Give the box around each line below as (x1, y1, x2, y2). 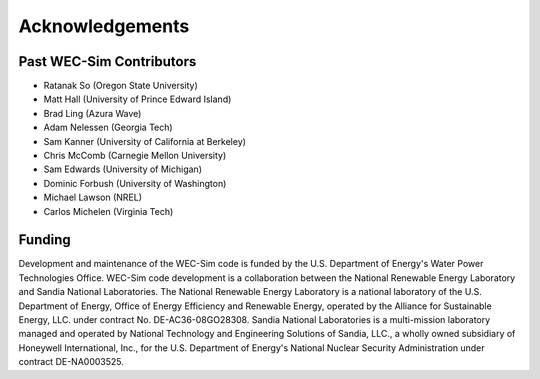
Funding (18, 231, 72, 249)
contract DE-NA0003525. (18, 356, 125, 368)
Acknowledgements (18, 15, 190, 37)
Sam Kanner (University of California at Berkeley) (43, 135, 247, 147)
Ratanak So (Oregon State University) (43, 80, 199, 92)
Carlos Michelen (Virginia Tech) (43, 205, 174, 217)
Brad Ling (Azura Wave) (43, 107, 142, 119)
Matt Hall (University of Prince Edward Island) (43, 93, 232, 105)
